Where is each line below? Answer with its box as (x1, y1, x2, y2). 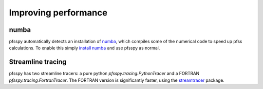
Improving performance (9, 7, 108, 18)
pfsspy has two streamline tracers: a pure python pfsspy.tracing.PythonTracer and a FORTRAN (9, 71, 200, 76)
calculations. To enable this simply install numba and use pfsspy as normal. (9, 45, 160, 51)
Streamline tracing (9, 58, 67, 66)
